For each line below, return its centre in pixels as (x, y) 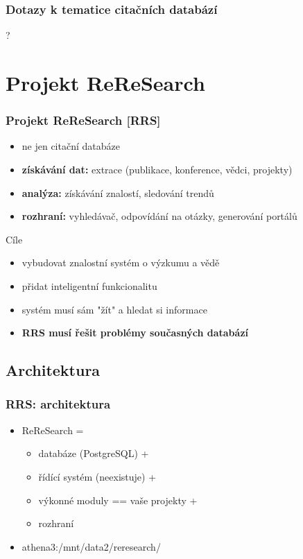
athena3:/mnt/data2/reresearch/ (91, 546)
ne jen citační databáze (71, 146)
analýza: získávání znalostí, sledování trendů (118, 192)
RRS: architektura (58, 404)
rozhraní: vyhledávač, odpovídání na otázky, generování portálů (159, 216)
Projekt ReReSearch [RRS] (83, 120)
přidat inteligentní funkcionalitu (89, 285)
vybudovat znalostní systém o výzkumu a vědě (121, 263)
